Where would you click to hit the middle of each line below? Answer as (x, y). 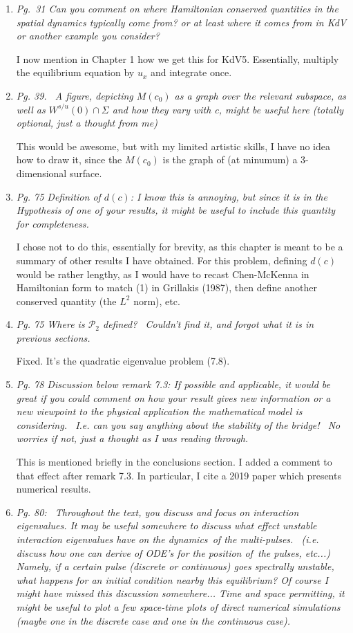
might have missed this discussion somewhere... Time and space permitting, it (180, 593)
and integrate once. (191, 72)
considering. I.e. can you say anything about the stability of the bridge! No (178, 424)
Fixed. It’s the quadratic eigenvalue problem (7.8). (123, 361)
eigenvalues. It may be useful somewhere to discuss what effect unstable (166, 525)
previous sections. (53, 337)
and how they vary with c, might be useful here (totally (228, 109)
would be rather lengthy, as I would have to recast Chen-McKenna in (163, 274)
